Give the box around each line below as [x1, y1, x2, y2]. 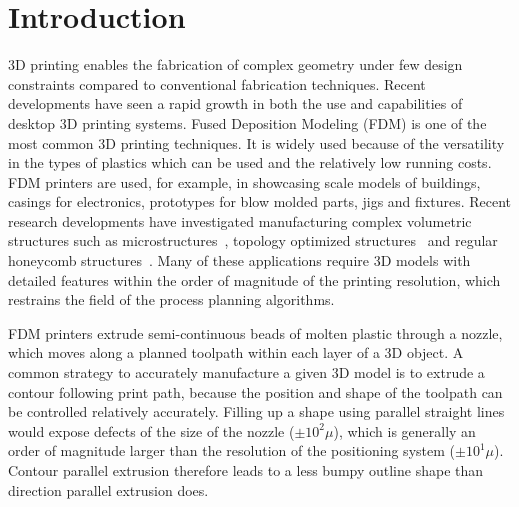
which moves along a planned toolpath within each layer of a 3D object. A [8, 342, 464, 363]
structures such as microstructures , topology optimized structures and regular [8, 230, 498, 251]
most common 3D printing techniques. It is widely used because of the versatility [8, 132, 505, 153]
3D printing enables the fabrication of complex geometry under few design [8, 54, 463, 75]
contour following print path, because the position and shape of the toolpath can [8, 381, 503, 402]
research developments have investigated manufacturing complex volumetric [8, 210, 472, 231]
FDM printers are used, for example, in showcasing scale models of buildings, [8, 171, 481, 192]
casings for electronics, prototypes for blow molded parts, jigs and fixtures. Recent [8, 191, 512, 212]
